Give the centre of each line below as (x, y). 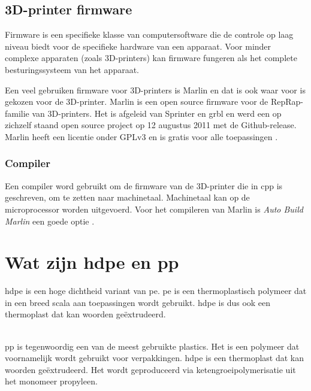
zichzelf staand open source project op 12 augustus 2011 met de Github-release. (151, 125)
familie (17, 113)
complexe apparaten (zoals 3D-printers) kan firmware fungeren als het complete (151, 58)
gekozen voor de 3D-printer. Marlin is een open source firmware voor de (137, 101)
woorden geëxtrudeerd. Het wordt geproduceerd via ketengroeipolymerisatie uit (150, 369)
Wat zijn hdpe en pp (92, 262)
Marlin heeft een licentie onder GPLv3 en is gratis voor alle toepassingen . (141, 136)
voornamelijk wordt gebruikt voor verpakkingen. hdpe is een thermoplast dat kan (155, 358)
